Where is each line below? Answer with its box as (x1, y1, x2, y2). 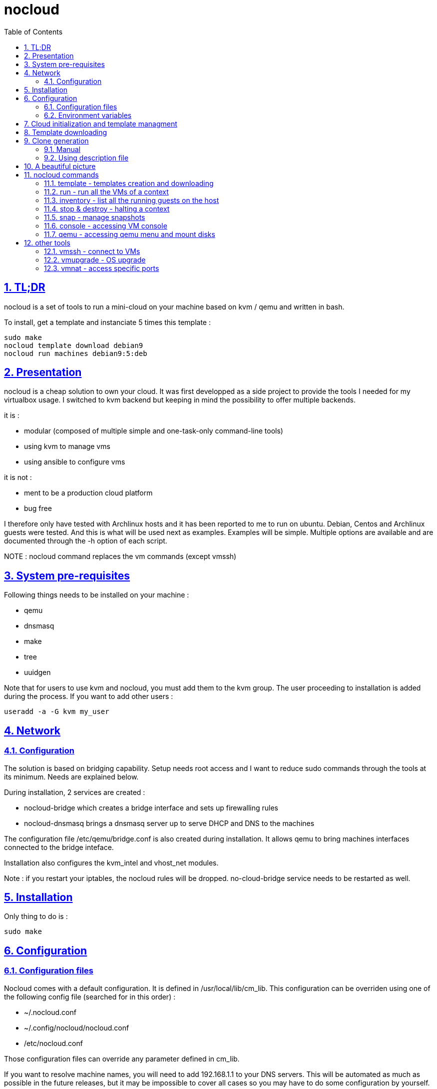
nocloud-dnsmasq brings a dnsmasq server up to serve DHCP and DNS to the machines (24, 818, 315, 827)
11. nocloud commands (24, 170, 99, 179)
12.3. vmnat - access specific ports (44, 263, 159, 272)
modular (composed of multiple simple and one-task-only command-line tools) (24, 426, 283, 435)
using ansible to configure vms (24, 457, 125, 466)
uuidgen (24, 668, 51, 677)
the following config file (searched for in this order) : (4, 992, 176, 1001)
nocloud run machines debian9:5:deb (4, 349, 147, 357)
